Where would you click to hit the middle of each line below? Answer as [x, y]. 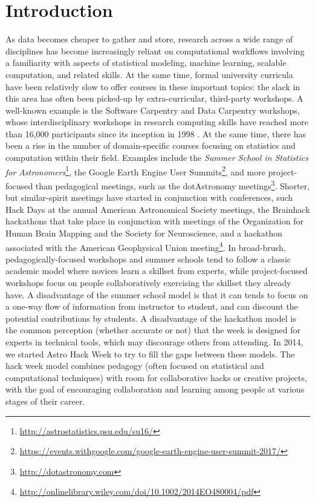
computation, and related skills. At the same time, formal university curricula [149, 74]
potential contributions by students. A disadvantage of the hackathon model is [151, 318]
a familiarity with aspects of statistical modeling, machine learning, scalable [146, 63]
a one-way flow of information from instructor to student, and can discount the [152, 306]
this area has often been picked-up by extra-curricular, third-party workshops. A [154, 98]
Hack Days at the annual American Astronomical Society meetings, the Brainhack [158, 209]
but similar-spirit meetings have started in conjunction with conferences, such [149, 197]
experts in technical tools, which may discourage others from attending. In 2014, [154, 341]
